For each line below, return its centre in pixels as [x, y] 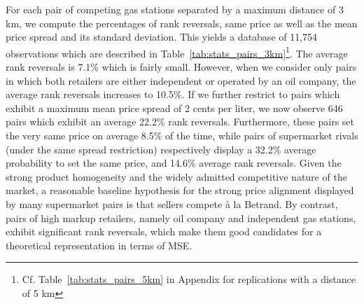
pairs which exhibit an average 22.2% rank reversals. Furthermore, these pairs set [180, 122]
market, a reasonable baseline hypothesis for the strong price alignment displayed [180, 190]
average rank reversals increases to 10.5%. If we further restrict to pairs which [173, 94]
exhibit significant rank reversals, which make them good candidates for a [164, 232]
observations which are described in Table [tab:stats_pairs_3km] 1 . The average [177, 52]
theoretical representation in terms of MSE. [99, 245]
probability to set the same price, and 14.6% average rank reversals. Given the [174, 163]
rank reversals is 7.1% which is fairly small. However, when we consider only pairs [181, 67]
